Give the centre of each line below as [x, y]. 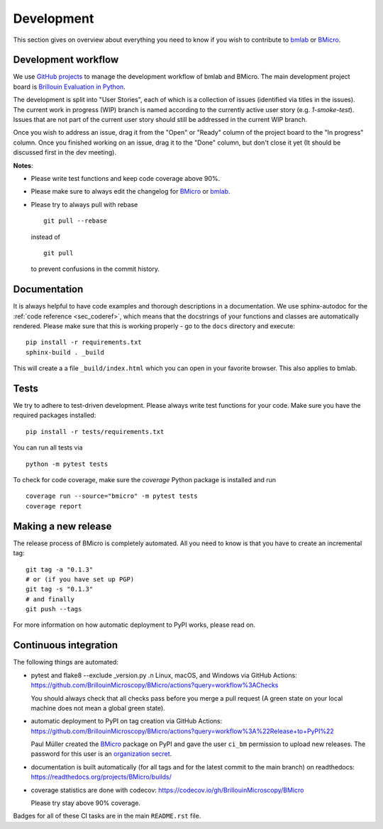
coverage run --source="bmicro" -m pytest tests [112, 496]
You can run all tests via [48, 447]
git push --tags [54, 609]
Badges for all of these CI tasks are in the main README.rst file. [107, 816]
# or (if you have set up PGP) [80, 579]
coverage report [54, 506]
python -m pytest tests [67, 464]
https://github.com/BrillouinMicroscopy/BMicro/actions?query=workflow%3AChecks [155, 685]
